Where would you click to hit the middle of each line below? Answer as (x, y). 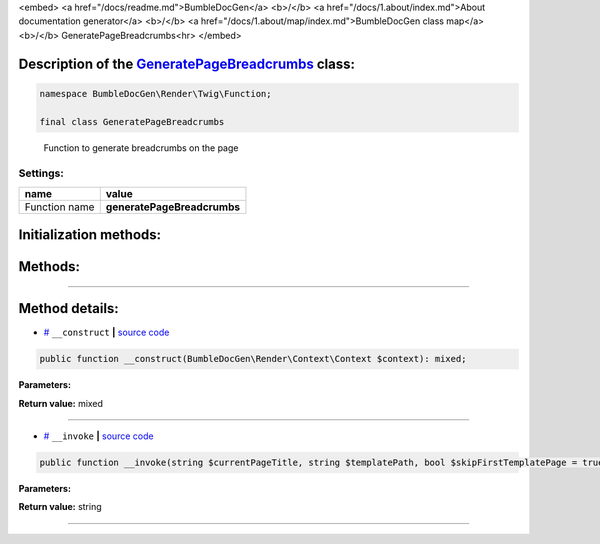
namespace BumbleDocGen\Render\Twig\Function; (155, 93)
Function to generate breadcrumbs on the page (141, 147)
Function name (59, 207)
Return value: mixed (61, 403)
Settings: (41, 173)
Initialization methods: (90, 235)
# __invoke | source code (98, 436)
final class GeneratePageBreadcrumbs (132, 121)
